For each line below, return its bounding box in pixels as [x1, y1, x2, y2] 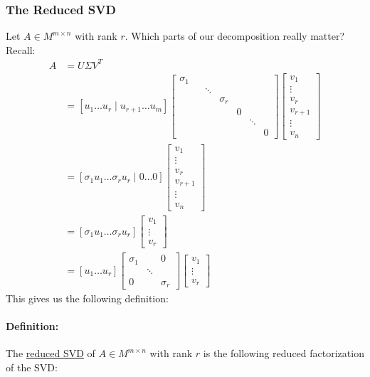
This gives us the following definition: [6, 291, 169, 306]
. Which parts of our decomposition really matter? [125, 28, 345, 43]
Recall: [6, 42, 36, 57]
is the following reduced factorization [203, 346, 364, 361]
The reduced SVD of [6, 346, 95, 361]
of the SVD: [6, 360, 58, 375]
